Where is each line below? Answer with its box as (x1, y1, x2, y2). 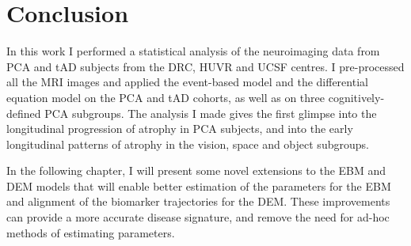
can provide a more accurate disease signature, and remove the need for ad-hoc (6, 209, 390, 225)
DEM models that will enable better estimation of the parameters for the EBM (6, 177, 391, 194)
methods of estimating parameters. (6, 224, 175, 240)
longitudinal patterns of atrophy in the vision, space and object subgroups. (6, 135, 369, 152)
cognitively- (328, 89, 385, 105)
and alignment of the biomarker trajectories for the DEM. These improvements (6, 193, 390, 210)
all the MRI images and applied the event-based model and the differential (6, 74, 368, 90)
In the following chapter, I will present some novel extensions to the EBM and (6, 162, 386, 179)
